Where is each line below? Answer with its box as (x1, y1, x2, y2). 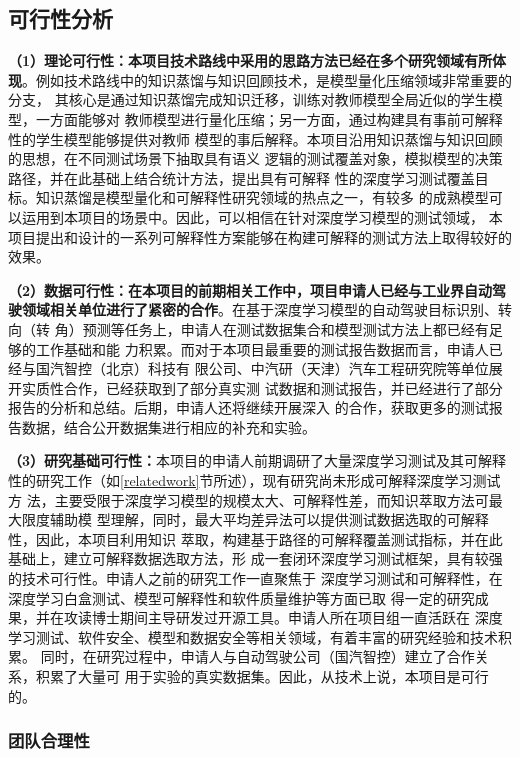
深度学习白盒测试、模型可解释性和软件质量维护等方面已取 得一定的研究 (8, 587, 475, 608)
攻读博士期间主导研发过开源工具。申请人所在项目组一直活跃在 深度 (63, 607, 503, 628)
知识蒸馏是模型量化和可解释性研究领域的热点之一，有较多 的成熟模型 (35, 187, 489, 208)
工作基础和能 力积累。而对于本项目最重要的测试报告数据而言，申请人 (35, 338, 489, 359)
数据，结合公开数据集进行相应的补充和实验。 (21, 416, 316, 437)
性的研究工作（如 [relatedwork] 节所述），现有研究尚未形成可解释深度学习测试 (8, 470, 501, 491)
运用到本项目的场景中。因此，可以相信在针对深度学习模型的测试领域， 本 (21, 206, 503, 227)
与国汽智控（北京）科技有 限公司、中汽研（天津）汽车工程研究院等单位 (21, 358, 489, 379)
